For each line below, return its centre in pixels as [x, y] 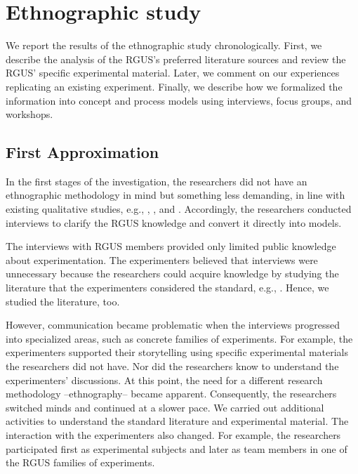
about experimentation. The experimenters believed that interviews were [162, 259]
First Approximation [82, 152]
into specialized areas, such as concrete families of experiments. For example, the [179, 338]
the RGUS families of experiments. [80, 462]
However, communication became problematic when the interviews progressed [173, 325]
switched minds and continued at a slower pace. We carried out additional [165, 407]
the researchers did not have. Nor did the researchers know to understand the [172, 366]
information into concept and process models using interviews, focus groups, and [179, 100]
